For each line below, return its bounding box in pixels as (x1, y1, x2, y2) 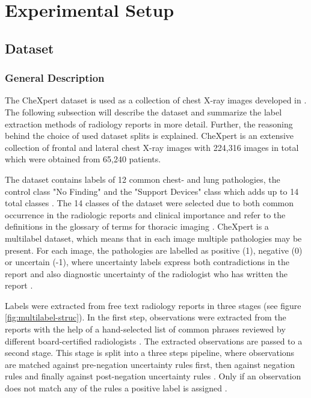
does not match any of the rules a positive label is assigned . (5, 382, 227, 394)
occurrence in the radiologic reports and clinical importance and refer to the (5, 208, 286, 221)
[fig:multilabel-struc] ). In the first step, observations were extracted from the (5, 311, 286, 323)
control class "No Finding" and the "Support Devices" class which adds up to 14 (5, 185, 299, 197)
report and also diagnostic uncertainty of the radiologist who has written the (5, 267, 288, 280)
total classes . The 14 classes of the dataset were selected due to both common (5, 197, 294, 209)
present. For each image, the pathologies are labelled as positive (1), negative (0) (5, 243, 303, 256)
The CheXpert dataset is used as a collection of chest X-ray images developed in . (5, 94, 307, 106)
